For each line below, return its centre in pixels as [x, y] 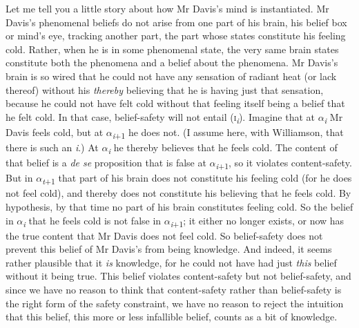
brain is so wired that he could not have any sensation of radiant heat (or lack [171, 76]
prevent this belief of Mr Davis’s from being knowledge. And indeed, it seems [169, 249]
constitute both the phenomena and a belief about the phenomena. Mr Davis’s [172, 62]
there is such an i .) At [52, 147]
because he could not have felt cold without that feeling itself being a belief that [175, 103]
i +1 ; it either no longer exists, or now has [257, 221]
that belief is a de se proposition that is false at [106, 163]
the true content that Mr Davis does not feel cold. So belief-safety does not [164, 235]
